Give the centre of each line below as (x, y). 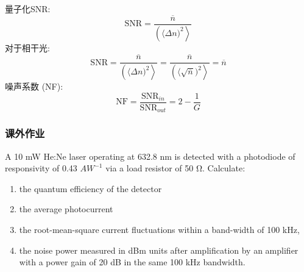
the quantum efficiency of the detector (90, 188)
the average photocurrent (66, 209)
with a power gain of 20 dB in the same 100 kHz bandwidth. (132, 262)
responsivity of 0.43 (41, 168)
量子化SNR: (28, 8)
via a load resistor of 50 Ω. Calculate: (175, 168)
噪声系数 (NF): (34, 86)
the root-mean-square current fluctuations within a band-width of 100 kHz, (159, 230)
